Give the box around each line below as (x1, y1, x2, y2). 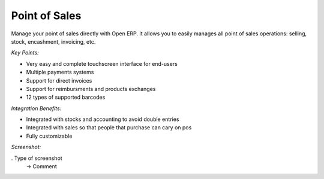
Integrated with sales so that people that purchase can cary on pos (26, 124, 192, 131)
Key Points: (11, 49, 39, 56)
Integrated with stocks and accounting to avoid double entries (26, 116, 179, 123)
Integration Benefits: (11, 105, 62, 112)
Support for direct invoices (26, 77, 92, 84)
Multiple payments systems (26, 69, 94, 76)
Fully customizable (26, 132, 73, 139)
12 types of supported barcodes (26, 93, 106, 101)
